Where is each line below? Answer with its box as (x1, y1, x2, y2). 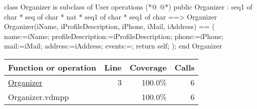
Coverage (129, 61, 167, 73)
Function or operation (8, 61, 96, 73)
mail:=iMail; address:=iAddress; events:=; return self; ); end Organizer (4, 40, 222, 51)
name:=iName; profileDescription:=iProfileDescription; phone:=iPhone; (4, 30, 223, 41)
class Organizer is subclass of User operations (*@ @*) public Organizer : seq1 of (4, 1, 252, 11)
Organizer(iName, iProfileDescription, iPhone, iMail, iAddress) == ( (4, 21, 215, 31)
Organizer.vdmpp (8, 90, 69, 102)
